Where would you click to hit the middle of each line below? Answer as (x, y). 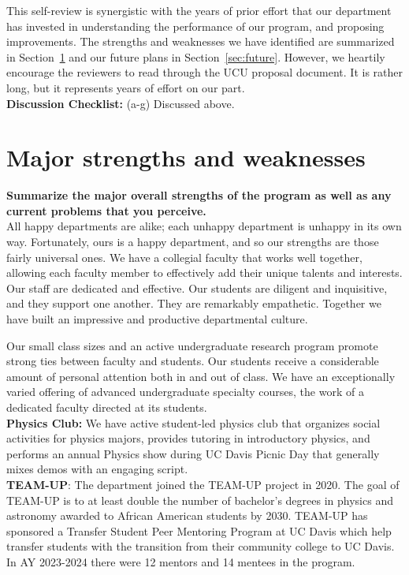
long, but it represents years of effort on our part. (126, 87)
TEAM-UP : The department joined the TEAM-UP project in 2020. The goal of (203, 484)
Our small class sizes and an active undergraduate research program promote (192, 345)
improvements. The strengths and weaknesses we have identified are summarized (201, 41)
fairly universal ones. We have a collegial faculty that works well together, (184, 257)
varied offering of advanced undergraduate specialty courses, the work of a (185, 392)
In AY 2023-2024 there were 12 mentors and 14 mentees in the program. (181, 561)
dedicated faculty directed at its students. (107, 407)
